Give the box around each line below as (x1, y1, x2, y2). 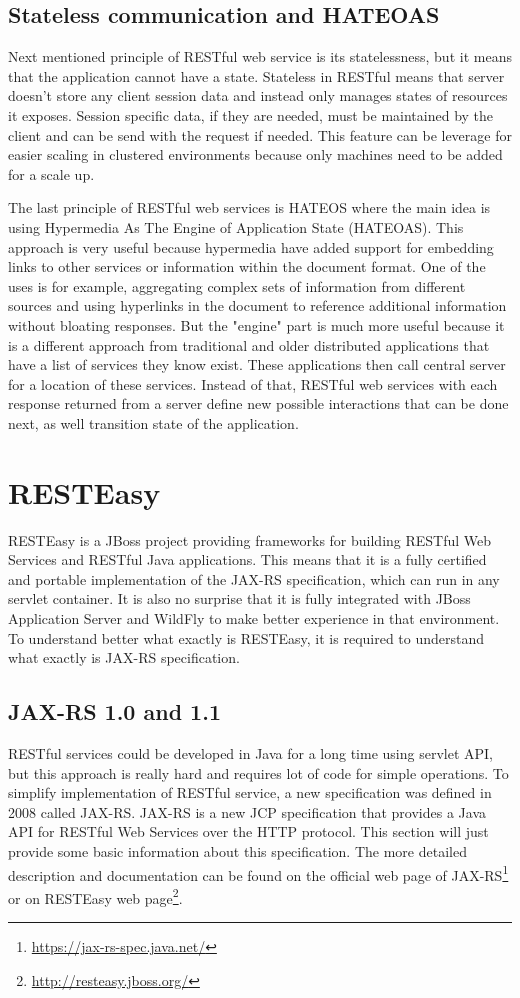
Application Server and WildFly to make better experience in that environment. (8, 607, 500, 628)
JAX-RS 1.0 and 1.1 (8, 696, 221, 727)
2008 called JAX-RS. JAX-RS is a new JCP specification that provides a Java (8, 801, 486, 822)
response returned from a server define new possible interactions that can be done (8, 393, 509, 414)
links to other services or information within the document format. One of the (8, 256, 486, 277)
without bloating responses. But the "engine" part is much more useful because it (8, 314, 505, 335)
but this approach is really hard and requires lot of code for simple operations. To (8, 762, 509, 783)
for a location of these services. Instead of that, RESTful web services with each (8, 373, 498, 394)
